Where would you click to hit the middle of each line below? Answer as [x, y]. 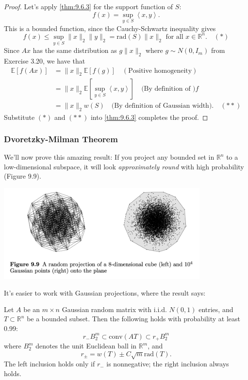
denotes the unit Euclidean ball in [86, 346]
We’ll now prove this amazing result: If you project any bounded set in [109, 157]
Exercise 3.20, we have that [45, 60]
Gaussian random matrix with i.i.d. [114, 309]
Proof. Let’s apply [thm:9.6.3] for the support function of [89, 6]
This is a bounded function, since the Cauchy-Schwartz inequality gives [110, 28]
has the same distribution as [75, 50]
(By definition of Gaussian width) [162, 106]
